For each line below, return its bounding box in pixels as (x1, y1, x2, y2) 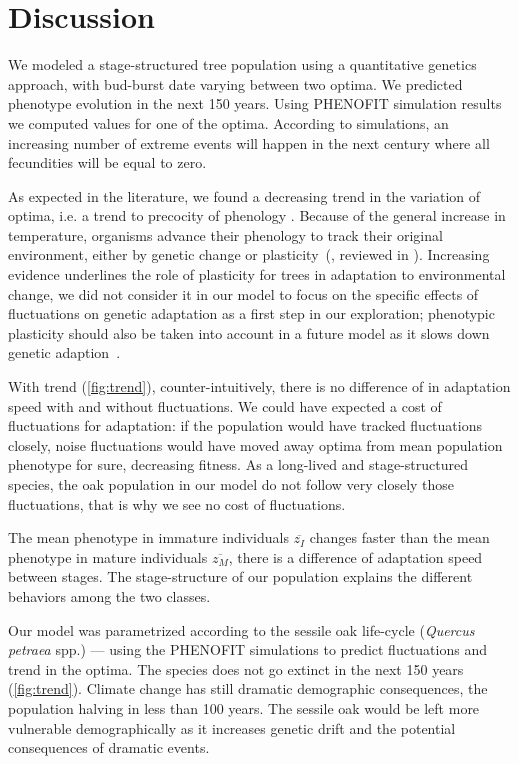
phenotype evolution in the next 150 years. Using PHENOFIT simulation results (8, 93, 502, 114)
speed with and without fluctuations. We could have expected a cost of (8, 395, 442, 416)
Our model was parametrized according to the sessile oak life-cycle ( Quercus (8, 619, 475, 640)
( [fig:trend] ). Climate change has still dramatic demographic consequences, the (8, 678, 488, 699)
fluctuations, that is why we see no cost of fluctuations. (8, 493, 346, 514)
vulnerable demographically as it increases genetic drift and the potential (8, 717, 456, 738)
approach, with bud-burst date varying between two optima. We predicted (8, 73, 463, 94)
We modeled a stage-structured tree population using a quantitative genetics (8, 54, 477, 75)
